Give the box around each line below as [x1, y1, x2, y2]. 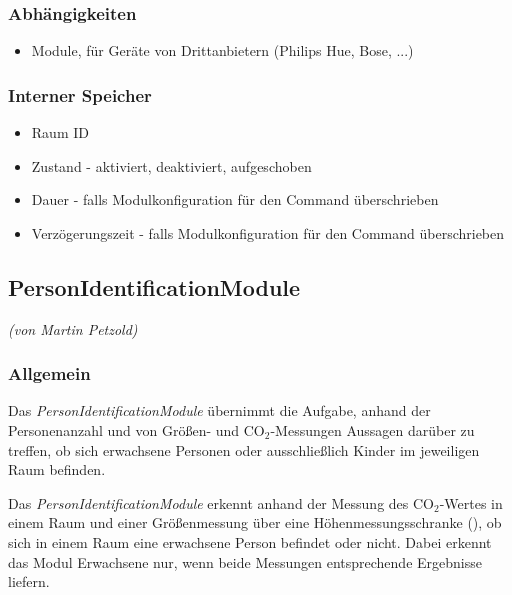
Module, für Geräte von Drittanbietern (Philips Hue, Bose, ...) [31, 40, 414, 61]
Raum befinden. [8, 459, 106, 480]
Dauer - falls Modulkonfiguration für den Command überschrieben [31, 189, 439, 210]
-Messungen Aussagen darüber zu [270, 420, 475, 441]
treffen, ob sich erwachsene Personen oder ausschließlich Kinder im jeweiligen [8, 439, 480, 460]
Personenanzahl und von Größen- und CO [8, 420, 265, 441]
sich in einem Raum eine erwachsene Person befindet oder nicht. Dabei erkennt [8, 531, 492, 552]
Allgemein [8, 361, 91, 386]
